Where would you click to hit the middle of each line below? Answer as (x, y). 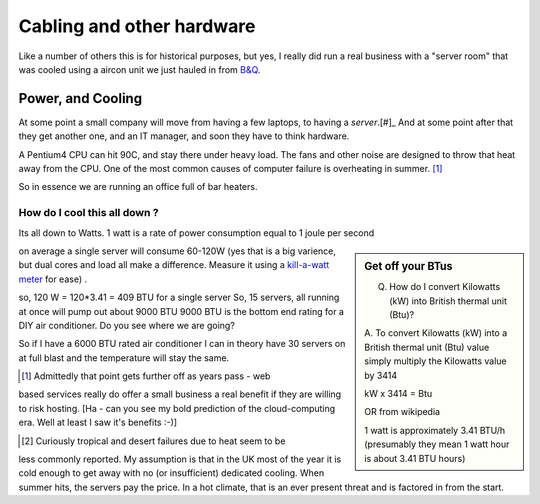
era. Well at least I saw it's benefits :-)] (98, 422)
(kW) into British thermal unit (448, 301)
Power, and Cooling (80, 98)
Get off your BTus (408, 266)
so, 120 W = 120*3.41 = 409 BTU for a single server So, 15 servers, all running (179, 297)
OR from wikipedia (402, 412)
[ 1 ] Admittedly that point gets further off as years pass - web (146, 376)
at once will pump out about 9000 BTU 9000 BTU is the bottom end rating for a (181, 311)
